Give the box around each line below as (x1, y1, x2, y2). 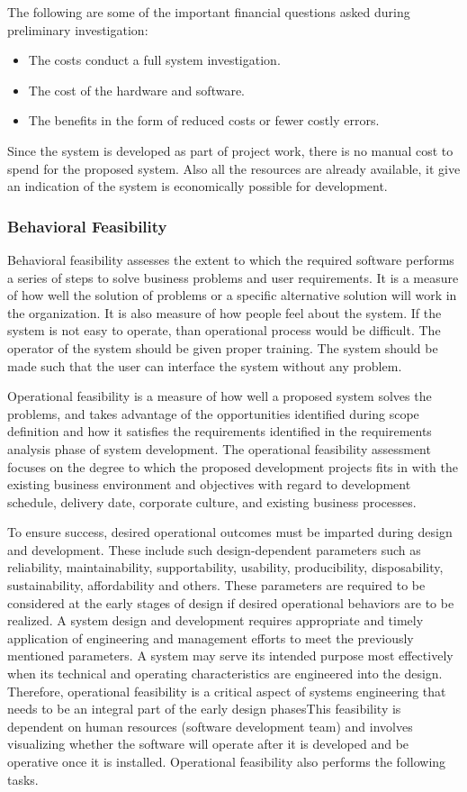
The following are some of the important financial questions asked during (7, 3, 410, 21)
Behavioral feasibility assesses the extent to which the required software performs (7, 250, 454, 269)
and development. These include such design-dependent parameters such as (7, 540, 421, 559)
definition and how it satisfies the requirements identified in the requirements (7, 422, 432, 441)
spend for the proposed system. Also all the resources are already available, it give (7, 159, 461, 178)
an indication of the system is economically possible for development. (7, 177, 388, 196)
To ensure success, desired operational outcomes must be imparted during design (7, 523, 453, 542)
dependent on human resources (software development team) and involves (7, 716, 413, 735)
